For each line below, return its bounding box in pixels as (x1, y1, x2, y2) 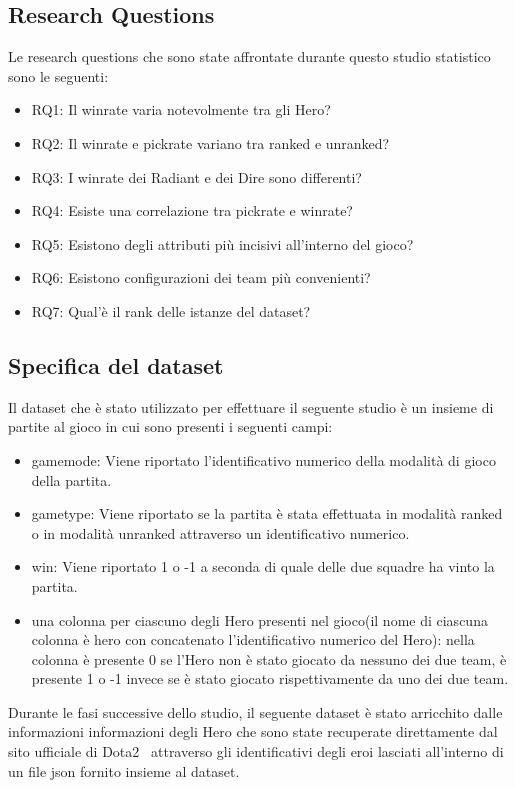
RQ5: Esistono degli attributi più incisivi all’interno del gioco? (31, 233, 414, 254)
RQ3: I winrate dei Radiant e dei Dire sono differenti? (31, 166, 362, 187)
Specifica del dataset (8, 349, 224, 380)
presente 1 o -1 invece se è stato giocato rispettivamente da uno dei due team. (31, 668, 509, 689)
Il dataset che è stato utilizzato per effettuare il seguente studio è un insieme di (8, 396, 494, 417)
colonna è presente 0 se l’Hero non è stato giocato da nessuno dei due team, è (31, 648, 507, 669)
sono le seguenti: (8, 65, 109, 86)
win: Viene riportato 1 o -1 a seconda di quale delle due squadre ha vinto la (31, 556, 495, 577)
